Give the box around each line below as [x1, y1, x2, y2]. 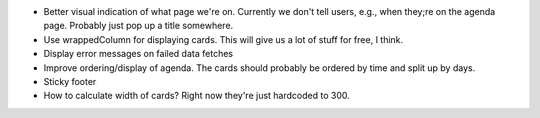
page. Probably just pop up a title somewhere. [43, 20, 234, 32]
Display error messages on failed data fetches [43, 48, 234, 60]
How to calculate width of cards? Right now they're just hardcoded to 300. [43, 90, 350, 102]
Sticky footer [43, 75, 97, 87]
